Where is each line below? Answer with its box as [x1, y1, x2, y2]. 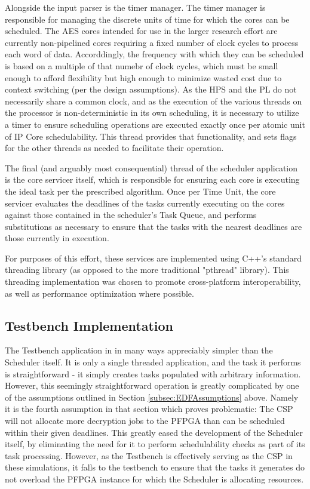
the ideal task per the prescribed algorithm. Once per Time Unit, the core [5, 184, 276, 197]
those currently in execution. [5, 232, 109, 244]
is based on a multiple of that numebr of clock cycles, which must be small [5, 59, 278, 72]
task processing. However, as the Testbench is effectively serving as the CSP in [5, 449, 293, 462]
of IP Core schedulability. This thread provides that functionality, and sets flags [5, 130, 297, 142]
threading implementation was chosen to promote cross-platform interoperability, [5, 275, 301, 288]
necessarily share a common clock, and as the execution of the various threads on [5, 94, 302, 107]
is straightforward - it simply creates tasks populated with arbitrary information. [5, 367, 301, 380]
